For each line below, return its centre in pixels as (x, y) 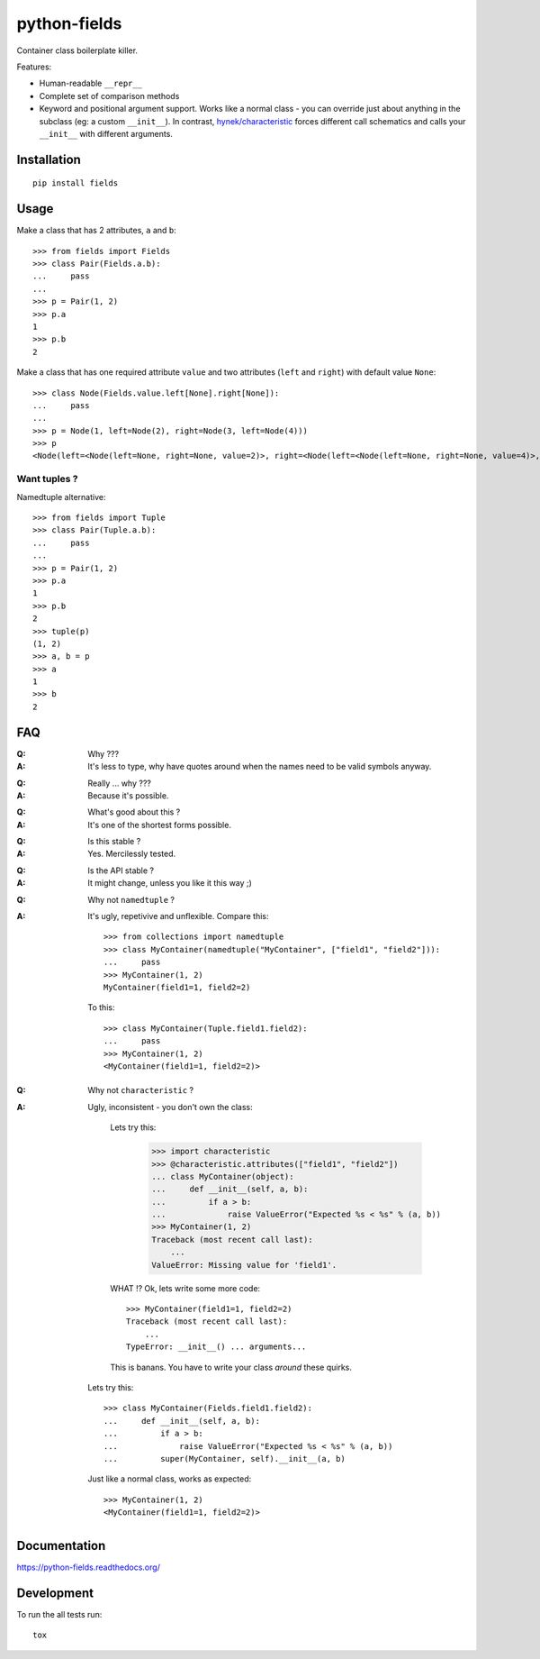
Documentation (61, 1545)
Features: (34, 67)
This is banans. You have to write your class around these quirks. (231, 1367)
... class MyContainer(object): (223, 1176)
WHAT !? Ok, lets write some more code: (185, 1288)
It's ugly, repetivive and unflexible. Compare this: (178, 916)
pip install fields (76, 183)
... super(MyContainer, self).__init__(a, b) (225, 1458)
